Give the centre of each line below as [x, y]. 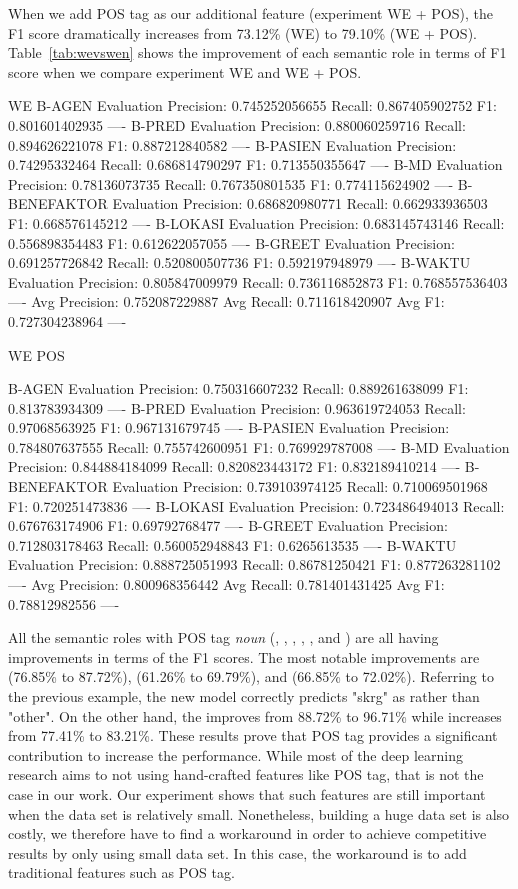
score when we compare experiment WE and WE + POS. [185, 71]
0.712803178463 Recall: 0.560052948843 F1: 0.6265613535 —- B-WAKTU [232, 544]
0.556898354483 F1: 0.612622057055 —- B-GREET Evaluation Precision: [231, 242]
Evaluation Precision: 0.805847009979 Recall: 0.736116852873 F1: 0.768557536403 [258, 281]
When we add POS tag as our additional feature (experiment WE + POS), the [250, 13]
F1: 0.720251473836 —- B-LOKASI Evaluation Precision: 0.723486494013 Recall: [256, 505]
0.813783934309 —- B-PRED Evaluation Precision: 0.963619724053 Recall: [237, 407]
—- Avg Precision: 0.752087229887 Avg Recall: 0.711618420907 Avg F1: [226, 301]
